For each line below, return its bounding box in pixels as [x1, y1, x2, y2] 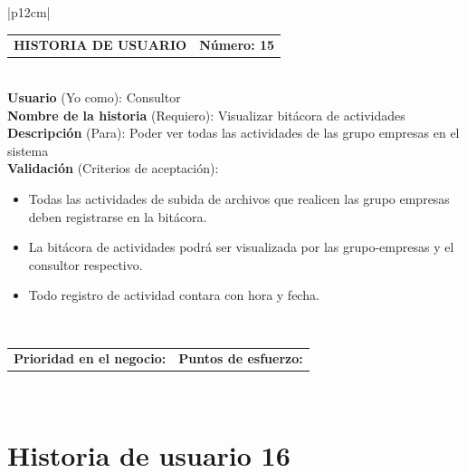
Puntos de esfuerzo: [178, 349, 303, 368]
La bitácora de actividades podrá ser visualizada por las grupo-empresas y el [28, 237, 454, 256]
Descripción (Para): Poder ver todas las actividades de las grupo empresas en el [7, 123, 460, 142]
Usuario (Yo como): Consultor [7, 88, 181, 107]
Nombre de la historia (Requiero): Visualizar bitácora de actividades [7, 105, 405, 124]
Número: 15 [199, 35, 275, 54]
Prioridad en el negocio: [14, 349, 167, 368]
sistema [7, 140, 49, 159]
